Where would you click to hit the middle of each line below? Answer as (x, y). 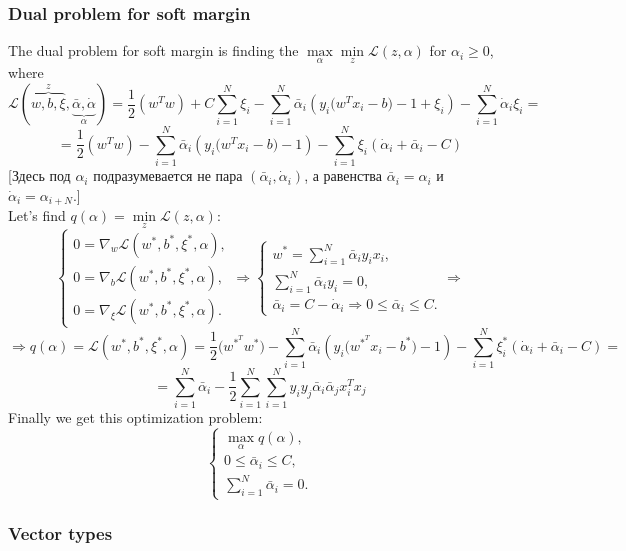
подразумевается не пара (168, 175)
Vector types (60, 533)
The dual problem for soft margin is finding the (153, 50)
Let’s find (37, 215)
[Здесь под (39, 175)
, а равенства (343, 175)
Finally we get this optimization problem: (135, 417)
